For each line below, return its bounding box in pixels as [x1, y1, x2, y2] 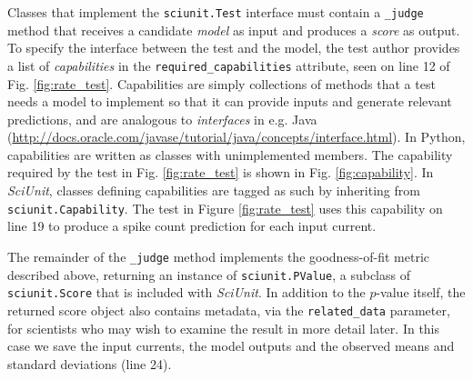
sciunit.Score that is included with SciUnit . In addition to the [7, 283, 366, 302]
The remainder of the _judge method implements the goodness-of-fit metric [7, 246, 430, 265]
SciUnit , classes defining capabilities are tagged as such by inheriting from [7, 181, 420, 200]
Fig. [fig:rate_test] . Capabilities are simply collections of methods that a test [7, 74, 436, 93]
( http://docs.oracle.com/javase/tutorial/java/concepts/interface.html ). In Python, [7, 127, 466, 146]
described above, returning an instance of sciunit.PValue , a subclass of [7, 265, 410, 284]
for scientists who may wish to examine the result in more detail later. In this [7, 318, 440, 337]
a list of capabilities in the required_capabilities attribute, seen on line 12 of [7, 55, 450, 75]
